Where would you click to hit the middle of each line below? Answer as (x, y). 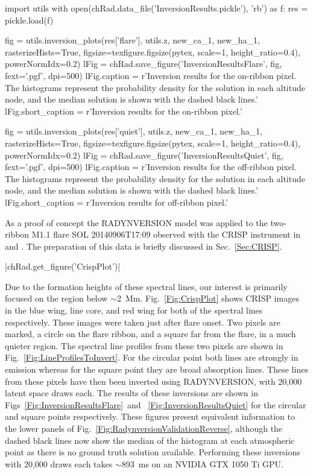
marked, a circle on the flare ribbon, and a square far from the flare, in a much (150, 334)
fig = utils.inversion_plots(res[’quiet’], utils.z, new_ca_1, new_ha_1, (134, 131)
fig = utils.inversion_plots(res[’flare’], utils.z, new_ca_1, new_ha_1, (132, 40)
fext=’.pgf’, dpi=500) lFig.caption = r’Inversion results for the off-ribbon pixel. (151, 167)
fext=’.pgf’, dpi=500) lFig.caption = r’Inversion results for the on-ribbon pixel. (151, 75)
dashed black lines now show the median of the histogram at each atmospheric (150, 440)
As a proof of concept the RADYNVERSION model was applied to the (136, 222)
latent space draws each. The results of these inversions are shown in (131, 393)
